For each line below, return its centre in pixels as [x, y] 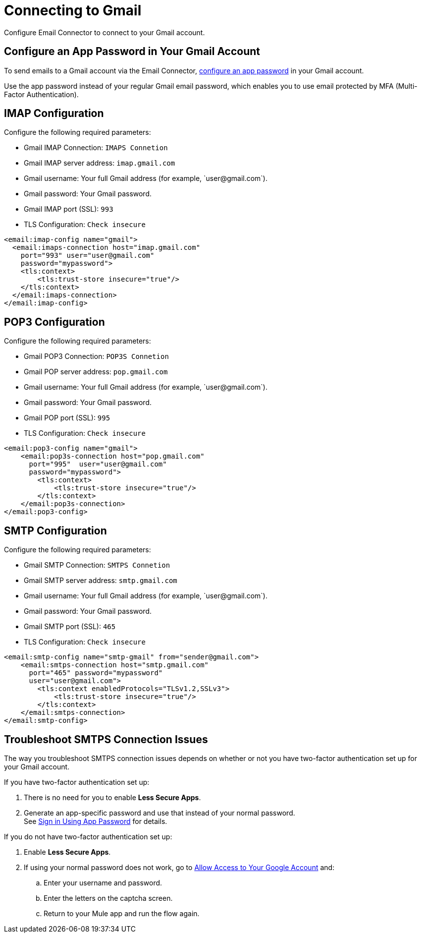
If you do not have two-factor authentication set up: [88, 836]
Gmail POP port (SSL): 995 [67, 418]
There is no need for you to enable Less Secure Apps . [112, 797]
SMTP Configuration [55, 530]
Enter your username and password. [103, 882]
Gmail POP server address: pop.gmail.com [96, 372]
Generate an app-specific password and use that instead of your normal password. [159, 813]
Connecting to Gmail [73, 10]
